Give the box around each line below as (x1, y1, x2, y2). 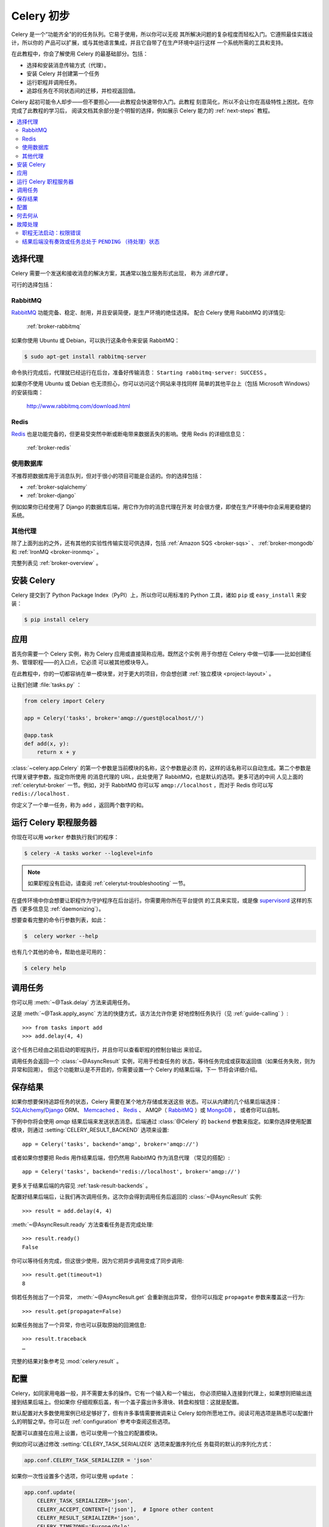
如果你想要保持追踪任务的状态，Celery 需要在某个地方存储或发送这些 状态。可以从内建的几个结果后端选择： (11, 1098, 282, 1106)
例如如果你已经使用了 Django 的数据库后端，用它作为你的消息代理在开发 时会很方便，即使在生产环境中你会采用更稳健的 (11, 503, 311, 510)
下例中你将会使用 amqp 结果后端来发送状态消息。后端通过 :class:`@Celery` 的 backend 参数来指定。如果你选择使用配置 (11, 1118, 312, 1125)
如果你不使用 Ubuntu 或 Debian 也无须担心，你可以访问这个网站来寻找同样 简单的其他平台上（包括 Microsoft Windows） (11, 380, 313, 387)
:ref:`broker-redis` (26, 444, 71, 451)
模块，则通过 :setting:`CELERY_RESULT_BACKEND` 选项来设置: (11, 1126, 169, 1134)
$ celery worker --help (24, 933, 99, 940)
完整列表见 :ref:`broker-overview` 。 (11, 559, 102, 567)
